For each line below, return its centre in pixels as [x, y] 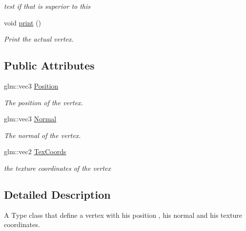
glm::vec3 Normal [30, 119]
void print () [22, 22]
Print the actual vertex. [39, 39]
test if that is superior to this [47, 6]
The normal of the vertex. [43, 135]
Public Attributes [49, 65]
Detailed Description [57, 194]
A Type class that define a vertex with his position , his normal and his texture [123, 215]
